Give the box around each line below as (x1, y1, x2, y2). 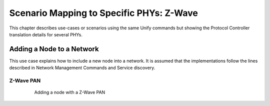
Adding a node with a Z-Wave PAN (34, 90, 105, 96)
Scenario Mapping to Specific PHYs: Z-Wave (9, 7, 198, 18)
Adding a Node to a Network (9, 45, 99, 53)
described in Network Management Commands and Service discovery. (9, 65, 155, 71)
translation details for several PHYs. (9, 31, 82, 37)
